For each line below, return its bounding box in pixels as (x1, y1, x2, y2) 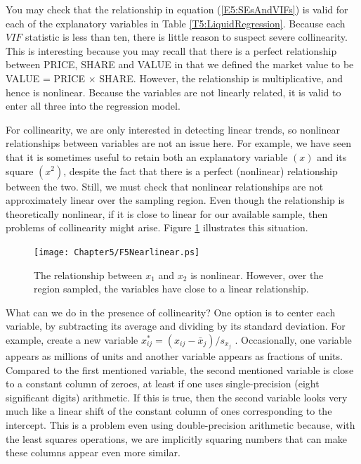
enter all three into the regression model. (6, 98, 180, 113)
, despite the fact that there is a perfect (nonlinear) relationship (63, 163, 338, 178)
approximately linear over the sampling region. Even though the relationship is (6, 193, 345, 207)
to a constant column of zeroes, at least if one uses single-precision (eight (6, 376, 320, 391)
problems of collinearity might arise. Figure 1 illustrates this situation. (6, 220, 308, 235)
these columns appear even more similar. (6, 445, 180, 460)
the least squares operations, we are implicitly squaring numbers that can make (6, 431, 347, 446)
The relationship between (34, 267, 143, 282)
